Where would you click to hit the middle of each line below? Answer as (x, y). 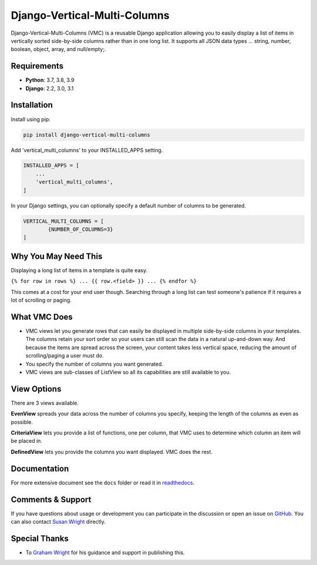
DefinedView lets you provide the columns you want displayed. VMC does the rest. (112, 452)
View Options (36, 389)
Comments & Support (51, 499)
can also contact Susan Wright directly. (58, 521)
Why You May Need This (57, 256)
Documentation (40, 468)
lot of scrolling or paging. (41, 300)
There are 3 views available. (45, 403)
